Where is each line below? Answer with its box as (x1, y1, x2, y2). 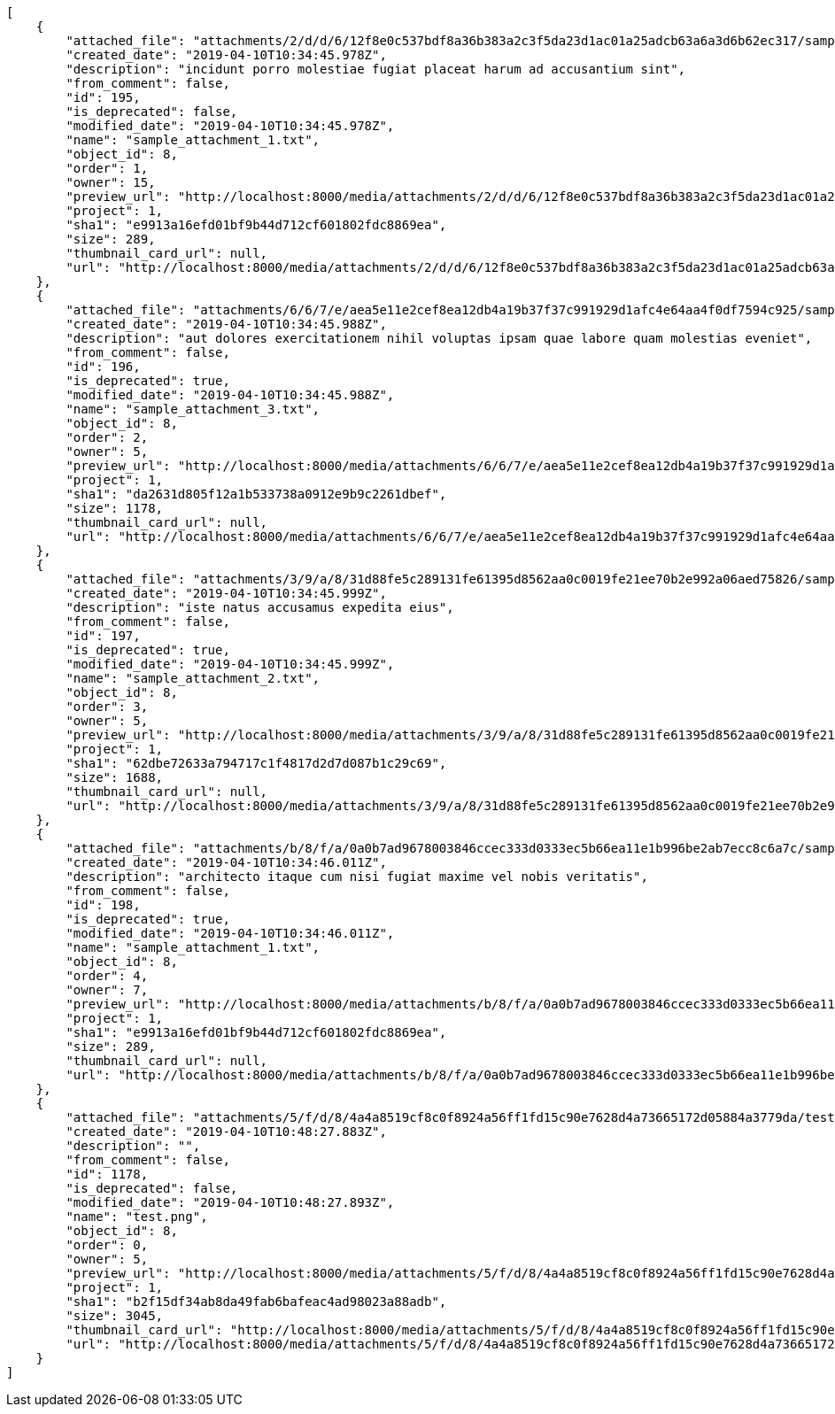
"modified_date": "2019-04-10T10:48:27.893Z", (66, 1195, 395, 1209)
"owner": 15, (66, 175, 156, 189)
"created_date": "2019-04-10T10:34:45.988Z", (66, 317, 387, 331)
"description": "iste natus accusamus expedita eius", (66, 600, 454, 614)
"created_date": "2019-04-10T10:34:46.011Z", (66, 855, 387, 869)
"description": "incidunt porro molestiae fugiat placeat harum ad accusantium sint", (66, 62, 686, 76)
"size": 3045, (66, 1309, 164, 1323)
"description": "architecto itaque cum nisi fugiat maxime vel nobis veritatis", (66, 869, 648, 884)
